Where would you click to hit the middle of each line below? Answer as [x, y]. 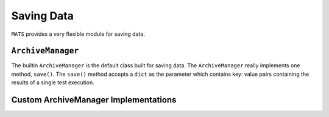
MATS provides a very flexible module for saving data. [78, 34]
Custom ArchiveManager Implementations [94, 100]
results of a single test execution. [53, 82]
